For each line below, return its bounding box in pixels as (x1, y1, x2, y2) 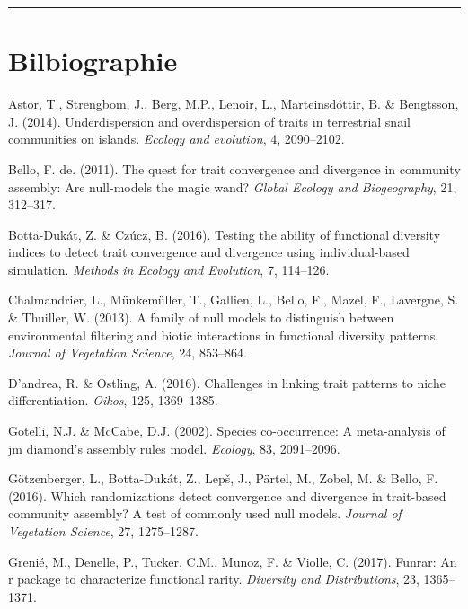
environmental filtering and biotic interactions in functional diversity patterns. (8, 325, 439, 344)
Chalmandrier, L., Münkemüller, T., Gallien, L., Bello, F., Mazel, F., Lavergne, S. (8, 290, 459, 309)
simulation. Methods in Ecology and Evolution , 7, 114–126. (8, 260, 330, 278)
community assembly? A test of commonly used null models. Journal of (8, 504, 402, 523)
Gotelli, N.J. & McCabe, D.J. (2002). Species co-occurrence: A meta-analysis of (8, 421, 446, 440)
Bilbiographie (8, 42, 178, 79)
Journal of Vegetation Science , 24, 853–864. (8, 343, 247, 362)
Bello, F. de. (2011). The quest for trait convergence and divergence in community (8, 159, 461, 178)
